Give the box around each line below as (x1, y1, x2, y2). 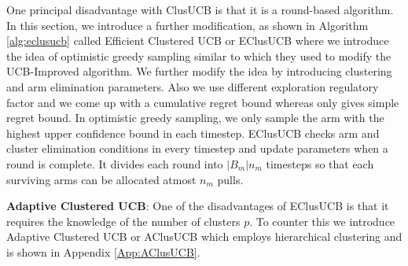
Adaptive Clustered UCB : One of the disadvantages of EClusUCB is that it (6, 198, 389, 214)
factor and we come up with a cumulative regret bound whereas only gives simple (6, 94, 399, 110)
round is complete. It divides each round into (6, 155, 223, 172)
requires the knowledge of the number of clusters (6, 212, 241, 229)
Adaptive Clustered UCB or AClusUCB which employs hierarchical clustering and (6, 228, 402, 245)
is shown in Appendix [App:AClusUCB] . (6, 243, 200, 260)
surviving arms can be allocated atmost (6, 171, 197, 187)
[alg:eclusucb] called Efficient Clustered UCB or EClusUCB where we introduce (6, 32, 389, 49)
